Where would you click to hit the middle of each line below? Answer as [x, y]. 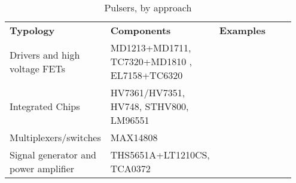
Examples [242, 30]
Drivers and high [45, 54]
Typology [32, 30]
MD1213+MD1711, [151, 48]
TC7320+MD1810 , [151, 61]
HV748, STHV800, [149, 106]
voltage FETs [37, 68]
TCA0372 [130, 168]
